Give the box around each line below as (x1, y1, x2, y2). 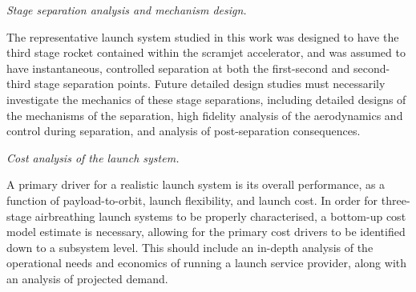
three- (381, 191, 410, 208)
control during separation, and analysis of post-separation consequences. (6, 122, 361, 139)
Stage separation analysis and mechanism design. (6, 2, 247, 18)
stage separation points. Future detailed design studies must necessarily (34, 75, 386, 92)
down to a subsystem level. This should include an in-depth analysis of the (6, 238, 374, 255)
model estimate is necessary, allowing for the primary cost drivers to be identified (6, 223, 406, 240)
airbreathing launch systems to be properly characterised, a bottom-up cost (34, 207, 406, 224)
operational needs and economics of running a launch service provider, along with (6, 254, 407, 271)
